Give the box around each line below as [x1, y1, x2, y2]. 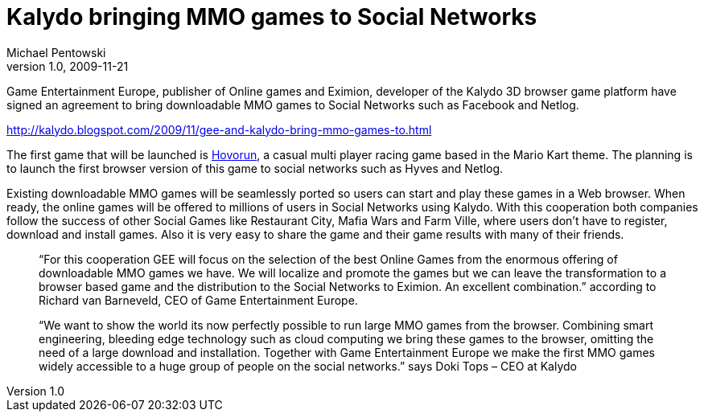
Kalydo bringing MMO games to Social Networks [6, 3, 537, 31]
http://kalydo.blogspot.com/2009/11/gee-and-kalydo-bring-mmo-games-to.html [6, 122, 432, 137]
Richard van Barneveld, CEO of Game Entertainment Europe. [39, 293, 358, 307]
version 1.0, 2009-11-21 [6, 59, 129, 73]
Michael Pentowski [6, 45, 106, 59]
